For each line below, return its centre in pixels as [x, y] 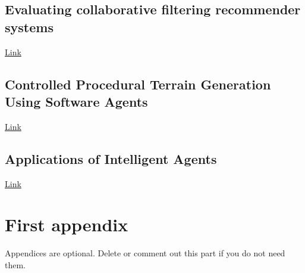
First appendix [67, 224]
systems [29, 27]
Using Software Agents [76, 101]
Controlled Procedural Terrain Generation [138, 84]
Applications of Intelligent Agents [111, 158]
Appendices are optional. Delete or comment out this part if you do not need [145, 253]
